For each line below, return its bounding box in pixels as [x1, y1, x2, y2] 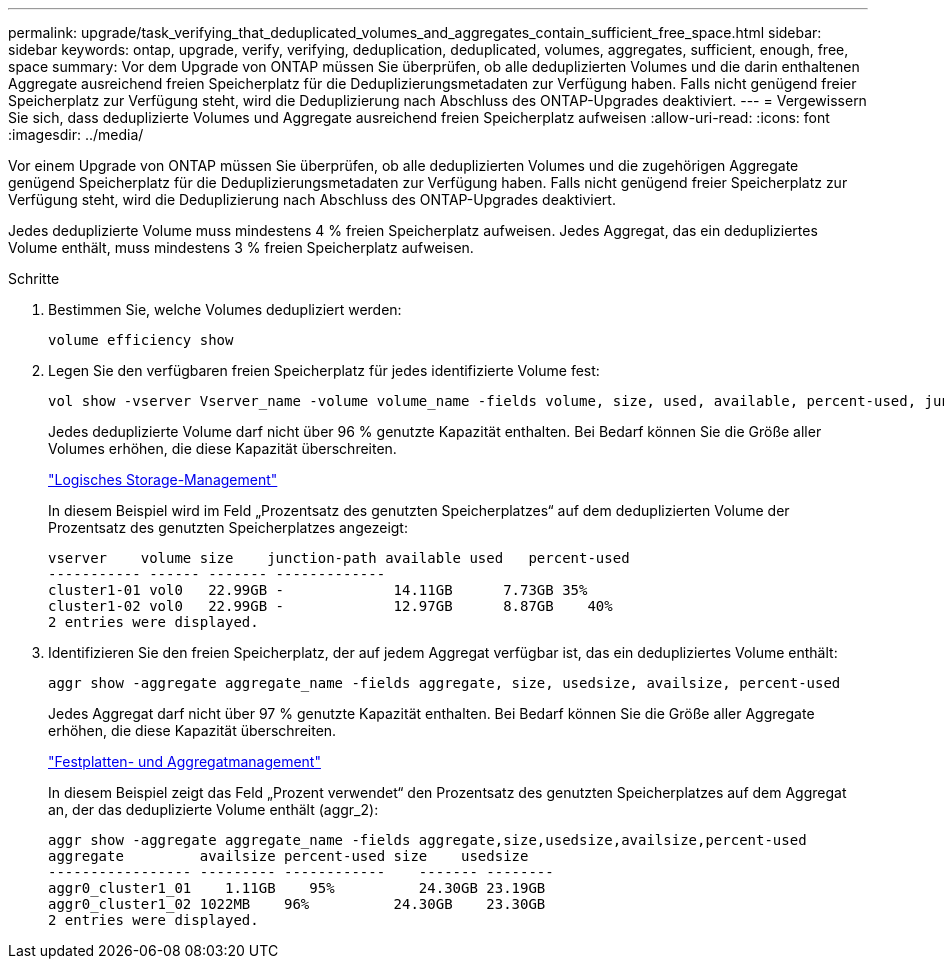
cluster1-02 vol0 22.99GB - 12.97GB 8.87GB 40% [48, 598, 613, 614]
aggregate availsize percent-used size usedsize [48, 848, 529, 864]
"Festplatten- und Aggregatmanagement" [48, 753, 321, 770]
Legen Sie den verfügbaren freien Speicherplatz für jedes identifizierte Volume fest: [48, 362, 600, 379]
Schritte [8, 270, 60, 287]
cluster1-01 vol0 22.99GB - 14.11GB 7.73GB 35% [48, 582, 588, 598]
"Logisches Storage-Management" [48, 471, 278, 488]
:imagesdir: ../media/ [8, 126, 144, 143]
